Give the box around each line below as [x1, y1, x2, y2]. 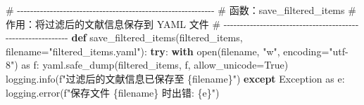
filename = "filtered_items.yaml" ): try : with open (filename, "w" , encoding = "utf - [6, 43, 349, 58]
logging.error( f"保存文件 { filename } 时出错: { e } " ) [6, 85, 220, 99]
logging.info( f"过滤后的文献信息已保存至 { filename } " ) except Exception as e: [6, 71, 345, 85]
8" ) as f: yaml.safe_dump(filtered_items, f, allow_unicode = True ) [6, 57, 289, 72]
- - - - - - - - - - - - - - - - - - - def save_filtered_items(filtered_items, [6, 30, 243, 45]
